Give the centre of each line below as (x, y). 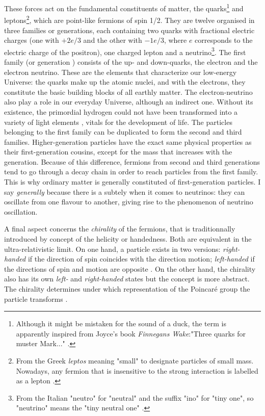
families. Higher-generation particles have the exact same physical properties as (128, 141)
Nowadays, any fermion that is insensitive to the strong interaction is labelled (137, 370)
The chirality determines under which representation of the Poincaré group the (127, 289)
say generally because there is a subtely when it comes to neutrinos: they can (125, 191)
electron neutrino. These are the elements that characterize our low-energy (121, 72)
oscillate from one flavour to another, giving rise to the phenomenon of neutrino (129, 202)
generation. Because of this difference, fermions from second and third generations (132, 161)
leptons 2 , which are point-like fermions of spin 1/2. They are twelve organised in (129, 19)
